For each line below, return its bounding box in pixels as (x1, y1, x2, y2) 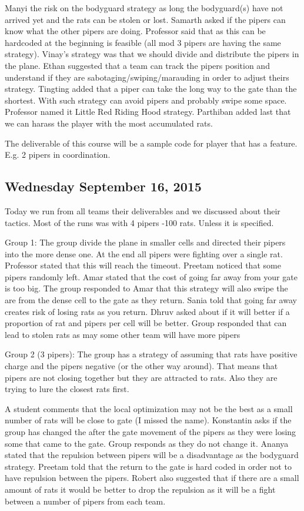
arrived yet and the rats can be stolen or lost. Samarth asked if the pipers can (5, 13, 286, 25)
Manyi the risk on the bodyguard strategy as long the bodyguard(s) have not (5, 2, 283, 14)
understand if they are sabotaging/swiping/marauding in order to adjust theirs (5, 71, 289, 83)
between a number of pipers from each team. (5, 495, 166, 507)
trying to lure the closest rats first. (5, 383, 129, 395)
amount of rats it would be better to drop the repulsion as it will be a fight (5, 483, 276, 495)
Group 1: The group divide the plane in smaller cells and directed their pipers (5, 236, 286, 248)
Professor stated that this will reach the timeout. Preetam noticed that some (5, 259, 281, 271)
